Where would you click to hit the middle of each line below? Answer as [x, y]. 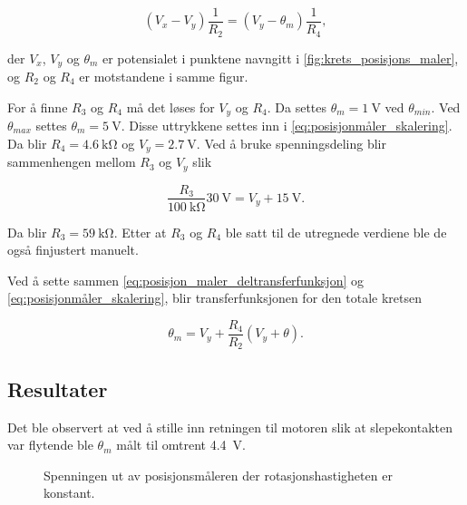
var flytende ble [50, 445]
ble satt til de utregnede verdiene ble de [336, 232]
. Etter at [140, 232]
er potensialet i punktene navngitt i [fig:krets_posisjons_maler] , [281, 58]
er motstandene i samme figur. [164, 76]
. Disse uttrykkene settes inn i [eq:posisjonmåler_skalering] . [287, 126]
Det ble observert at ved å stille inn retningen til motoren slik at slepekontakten [230, 427]
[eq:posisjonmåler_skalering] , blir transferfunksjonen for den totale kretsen [214, 298]
